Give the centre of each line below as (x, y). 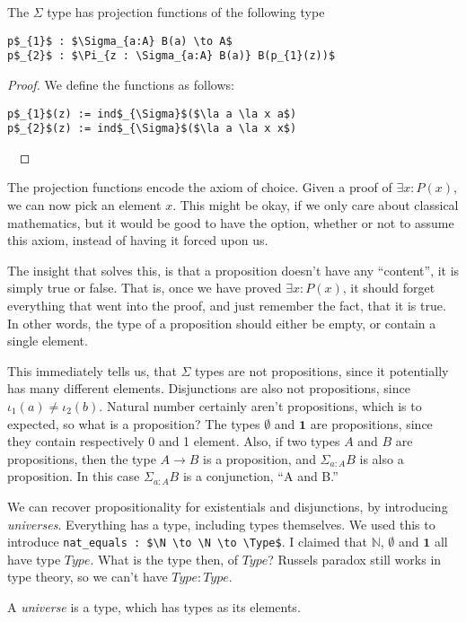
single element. (48, 341)
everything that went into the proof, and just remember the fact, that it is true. (227, 305)
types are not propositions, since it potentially (322, 370)
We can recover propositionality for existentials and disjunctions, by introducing (228, 506)
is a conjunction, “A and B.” (260, 476)
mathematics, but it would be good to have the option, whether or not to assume (231, 222)
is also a (382, 458)
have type (34, 559)
